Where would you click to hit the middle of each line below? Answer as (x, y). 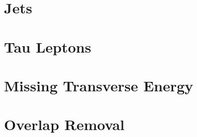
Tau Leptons (48, 46)
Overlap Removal (64, 124)
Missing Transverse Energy (99, 85)
